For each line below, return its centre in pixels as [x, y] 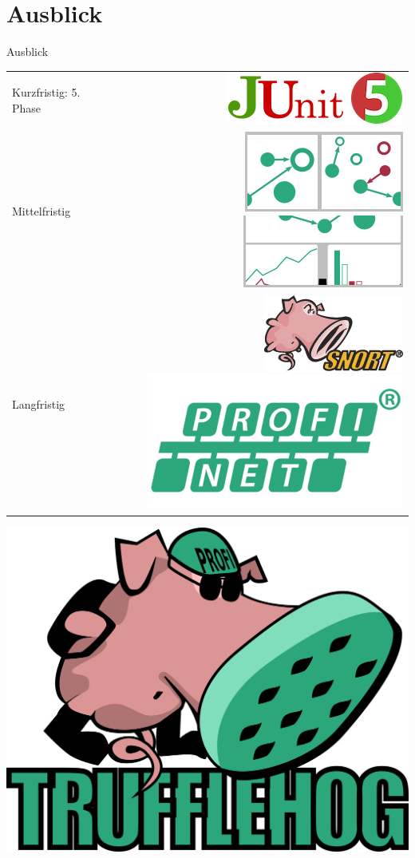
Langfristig [39, 403]
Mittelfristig [41, 211]
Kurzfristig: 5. [46, 92]
